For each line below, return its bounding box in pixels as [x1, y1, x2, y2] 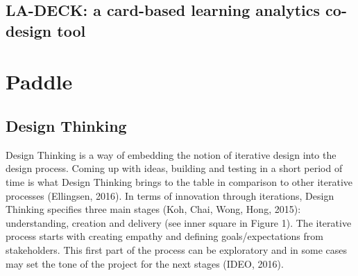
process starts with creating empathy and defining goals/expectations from [6, 229, 323, 243]
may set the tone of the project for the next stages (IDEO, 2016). [6, 256, 284, 270]
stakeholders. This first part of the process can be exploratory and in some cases [6, 242, 348, 257]
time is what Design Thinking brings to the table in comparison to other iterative [6, 174, 352, 189]
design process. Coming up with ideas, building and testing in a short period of [6, 161, 343, 175]
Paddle [6, 67, 73, 96]
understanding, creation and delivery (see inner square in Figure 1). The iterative [6, 215, 352, 230]
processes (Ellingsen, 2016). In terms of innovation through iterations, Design [6, 188, 334, 202]
